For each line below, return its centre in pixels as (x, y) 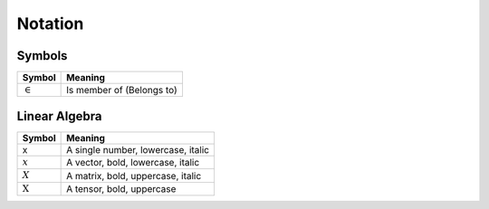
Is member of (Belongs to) (122, 90)
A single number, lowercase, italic (138, 149)
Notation (50, 24)
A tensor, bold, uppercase (121, 188)
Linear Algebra (59, 116)
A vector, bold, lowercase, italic (133, 163)
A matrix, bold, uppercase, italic (134, 176)
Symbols (42, 56)
